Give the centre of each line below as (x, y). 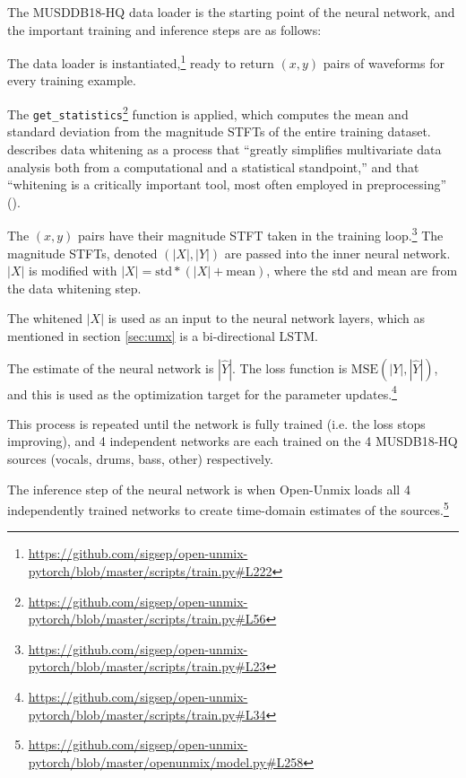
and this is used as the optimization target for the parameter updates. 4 (202, 392)
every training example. (72, 80)
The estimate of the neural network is (111, 367)
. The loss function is (290, 367)
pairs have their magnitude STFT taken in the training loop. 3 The (261, 234)
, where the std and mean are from (362, 271)
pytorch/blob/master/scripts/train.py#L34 (147, 714)
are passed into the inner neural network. (337, 253)
